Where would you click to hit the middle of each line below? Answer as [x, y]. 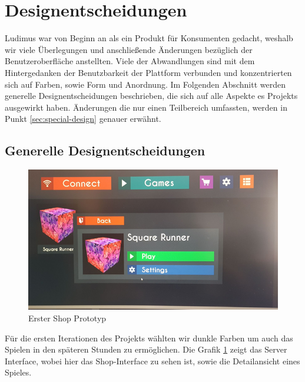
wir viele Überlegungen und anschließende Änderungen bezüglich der [129, 49]
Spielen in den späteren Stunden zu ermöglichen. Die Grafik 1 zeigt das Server [146, 349]
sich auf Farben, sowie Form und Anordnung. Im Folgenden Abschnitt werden [145, 84]
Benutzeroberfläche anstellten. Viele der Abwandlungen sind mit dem [130, 61]
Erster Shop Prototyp [67, 318]
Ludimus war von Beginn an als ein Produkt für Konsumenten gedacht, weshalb [149, 38]
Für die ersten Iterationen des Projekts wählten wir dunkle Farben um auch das [149, 338]
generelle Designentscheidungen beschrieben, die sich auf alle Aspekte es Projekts [151, 96]
